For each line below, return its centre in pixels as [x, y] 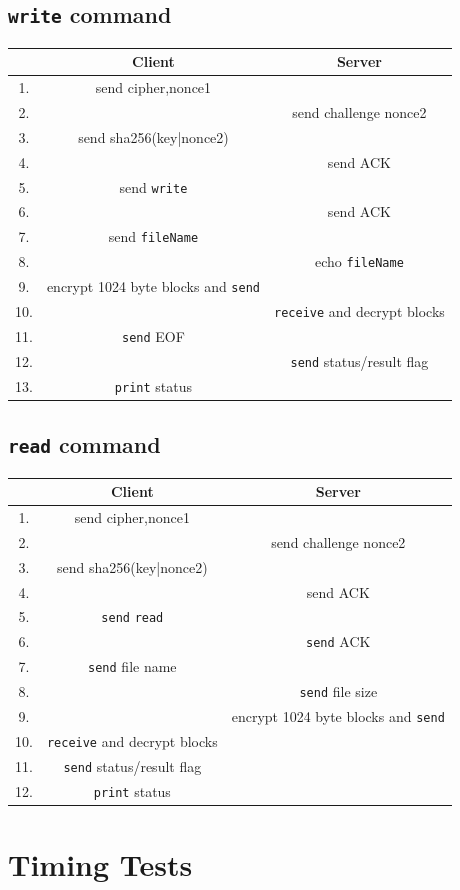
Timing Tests [100, 864]
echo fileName [359, 261]
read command [84, 444]
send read [132, 618]
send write [153, 186]
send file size [338, 691]
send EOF [153, 335]
